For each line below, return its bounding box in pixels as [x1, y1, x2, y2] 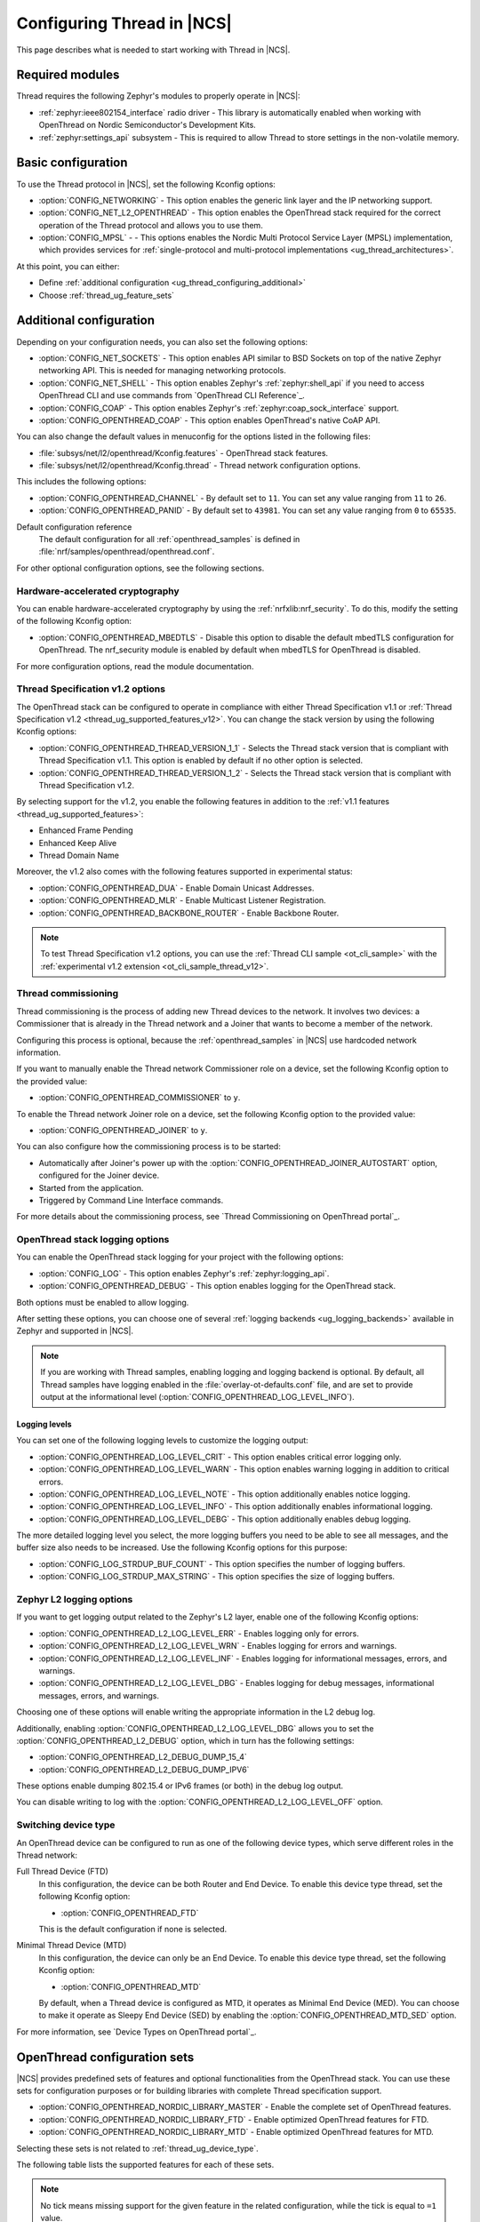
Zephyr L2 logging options [16, 1594, 133, 1606]
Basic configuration [16, 156, 128, 171]
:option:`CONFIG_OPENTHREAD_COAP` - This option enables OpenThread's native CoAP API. [38, 414, 380, 426]
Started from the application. [38, 1182, 144, 1193]
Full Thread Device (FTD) [16, 1866, 108, 1877]
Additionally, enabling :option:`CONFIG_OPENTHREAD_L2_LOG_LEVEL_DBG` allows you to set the [16, 1722, 374, 1733]
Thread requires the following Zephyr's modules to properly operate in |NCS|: [16, 91, 301, 101]
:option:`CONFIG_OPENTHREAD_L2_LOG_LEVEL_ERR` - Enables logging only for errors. [38, 1627, 360, 1639]
